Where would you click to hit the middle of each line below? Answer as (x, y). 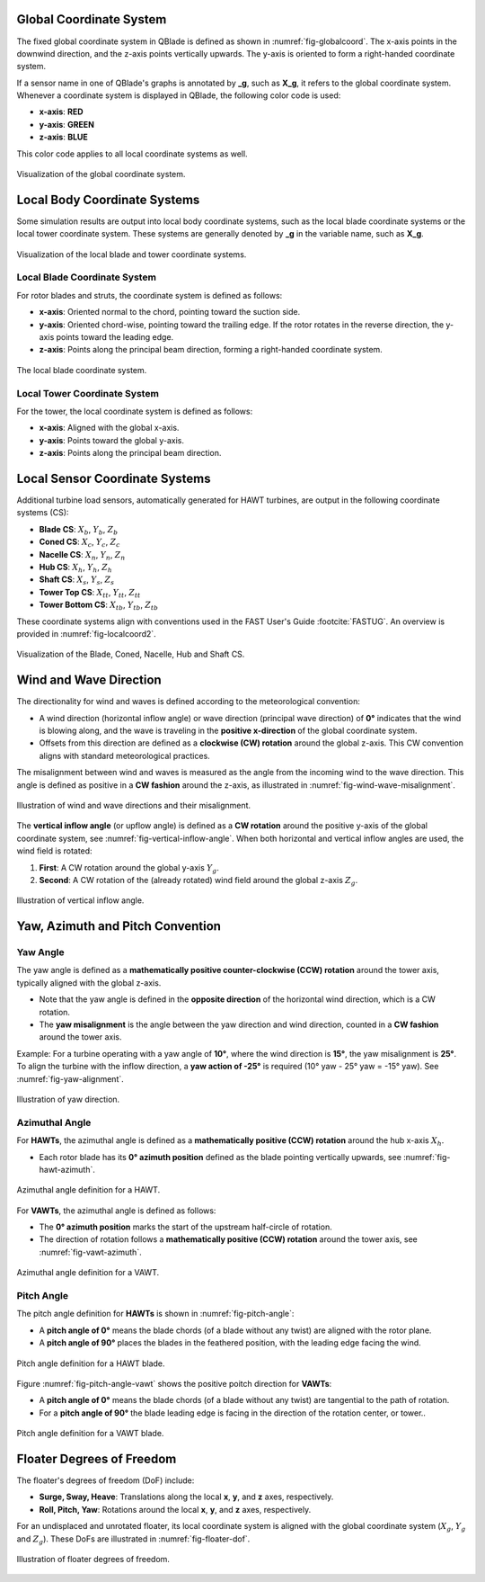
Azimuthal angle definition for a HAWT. (88, 1190)
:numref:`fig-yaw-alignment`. (71, 1078)
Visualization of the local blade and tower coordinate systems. (132, 254)
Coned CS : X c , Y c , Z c (79, 542)
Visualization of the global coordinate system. (101, 174)
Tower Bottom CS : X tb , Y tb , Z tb (99, 605)
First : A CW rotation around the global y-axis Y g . (129, 868)
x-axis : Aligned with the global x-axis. (109, 428)
